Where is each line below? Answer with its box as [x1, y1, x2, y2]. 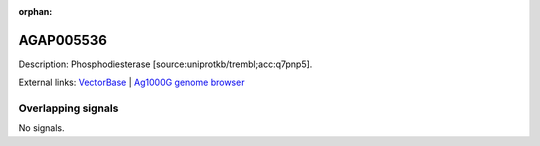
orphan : [18, 6, 53, 17]
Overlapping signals [18, 101, 119, 115]
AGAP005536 [18, 31, 107, 49]
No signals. [18, 122, 65, 134]
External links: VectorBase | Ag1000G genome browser [18, 76, 245, 89]
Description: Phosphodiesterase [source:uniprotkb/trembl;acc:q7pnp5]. [18, 58, 313, 70]
